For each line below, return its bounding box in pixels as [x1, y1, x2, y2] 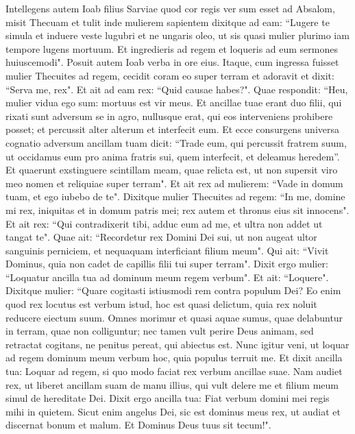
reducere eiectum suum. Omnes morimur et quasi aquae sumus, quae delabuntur [5, 310, 343, 324]
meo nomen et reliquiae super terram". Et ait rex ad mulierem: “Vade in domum [5, 176, 343, 190]
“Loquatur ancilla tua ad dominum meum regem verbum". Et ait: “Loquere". [5, 269, 329, 284]
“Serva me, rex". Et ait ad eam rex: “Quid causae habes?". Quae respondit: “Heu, [5, 82, 348, 96]
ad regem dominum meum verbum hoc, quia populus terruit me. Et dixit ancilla [5, 350, 343, 365]
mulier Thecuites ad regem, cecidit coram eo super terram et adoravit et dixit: [5, 68, 334, 82]
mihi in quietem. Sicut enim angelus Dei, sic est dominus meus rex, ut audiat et [5, 404, 341, 418]
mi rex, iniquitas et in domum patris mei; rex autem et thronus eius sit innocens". [5, 202, 350, 217]
